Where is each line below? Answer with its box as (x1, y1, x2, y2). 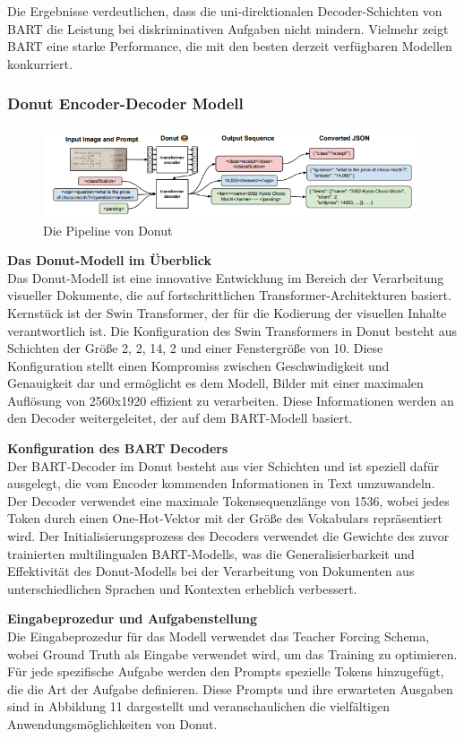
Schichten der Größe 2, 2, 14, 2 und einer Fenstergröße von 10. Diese (7, 339, 383, 357)
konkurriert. (7, 54, 73, 73)
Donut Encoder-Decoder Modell (7, 92, 244, 115)
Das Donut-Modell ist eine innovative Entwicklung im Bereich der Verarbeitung (7, 268, 444, 287)
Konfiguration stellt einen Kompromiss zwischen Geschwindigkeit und (7, 356, 390, 374)
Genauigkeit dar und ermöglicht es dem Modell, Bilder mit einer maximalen (7, 374, 424, 392)
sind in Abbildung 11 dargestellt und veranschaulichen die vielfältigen (7, 697, 390, 716)
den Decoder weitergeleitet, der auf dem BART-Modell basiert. (7, 408, 353, 427)
